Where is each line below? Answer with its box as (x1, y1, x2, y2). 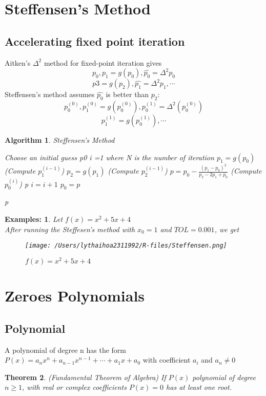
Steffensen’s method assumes (5, 89, 95, 100)
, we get (214, 223, 239, 234)
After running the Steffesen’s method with (5, 223, 135, 234)
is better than (106, 89, 149, 100)
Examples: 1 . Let (5, 214, 63, 224)
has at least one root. (166, 382, 232, 392)
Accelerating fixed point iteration (5, 33, 185, 49)
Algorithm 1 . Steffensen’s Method (5, 134, 115, 145)
